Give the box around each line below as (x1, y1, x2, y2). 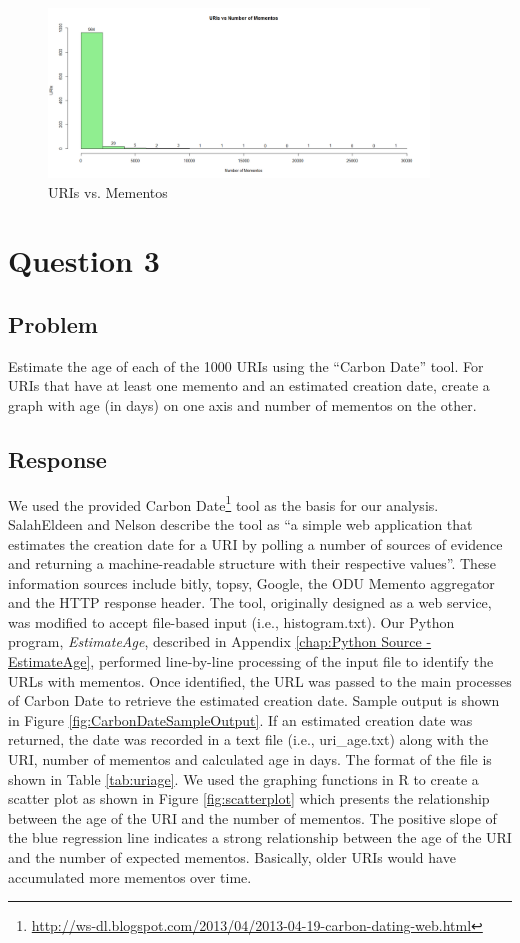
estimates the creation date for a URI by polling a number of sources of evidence (8, 533, 503, 554)
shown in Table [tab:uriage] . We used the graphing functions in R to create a (8, 768, 479, 789)
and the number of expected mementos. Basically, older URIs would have (8, 847, 456, 868)
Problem (8, 308, 98, 339)
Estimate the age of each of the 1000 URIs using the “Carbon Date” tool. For (8, 355, 484, 376)
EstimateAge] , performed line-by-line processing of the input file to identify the (8, 651, 494, 672)
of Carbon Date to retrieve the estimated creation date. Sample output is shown (8, 690, 500, 711)
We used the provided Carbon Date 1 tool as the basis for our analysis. (8, 491, 439, 515)
